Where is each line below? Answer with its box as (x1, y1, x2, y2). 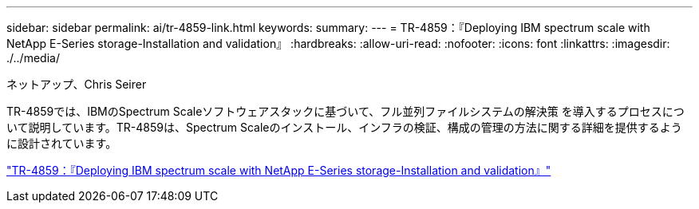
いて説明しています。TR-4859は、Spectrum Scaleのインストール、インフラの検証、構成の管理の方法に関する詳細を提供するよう (6, 120, 682, 134)
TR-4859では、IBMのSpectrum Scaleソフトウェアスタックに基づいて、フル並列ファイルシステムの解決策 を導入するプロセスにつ (6, 104, 685, 118)
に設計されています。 (6, 136, 117, 150)
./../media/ (6, 51, 60, 65)
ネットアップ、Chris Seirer (6, 77, 147, 91)
